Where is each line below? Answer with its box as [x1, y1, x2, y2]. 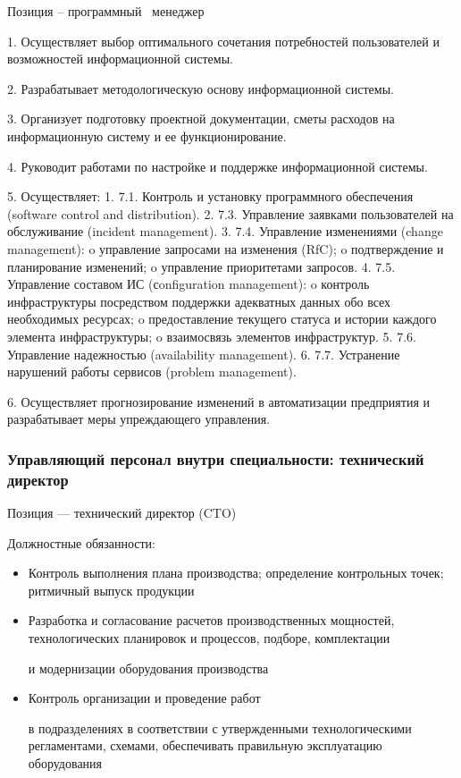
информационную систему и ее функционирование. [7, 126, 287, 145]
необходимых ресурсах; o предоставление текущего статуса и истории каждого [7, 309, 437, 328]
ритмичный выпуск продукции [28, 580, 195, 599]
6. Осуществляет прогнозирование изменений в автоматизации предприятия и [7, 392, 431, 410]
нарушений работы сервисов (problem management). [7, 362, 297, 381]
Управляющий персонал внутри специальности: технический [7, 447, 424, 469]
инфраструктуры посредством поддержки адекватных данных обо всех [7, 292, 391, 310]
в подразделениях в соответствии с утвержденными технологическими [28, 718, 412, 737]
